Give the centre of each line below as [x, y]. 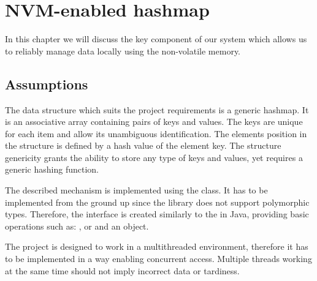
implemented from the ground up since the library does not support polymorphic [157, 202]
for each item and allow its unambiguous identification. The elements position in [156, 133]
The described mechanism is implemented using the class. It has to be [136, 190]
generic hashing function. [52, 169]
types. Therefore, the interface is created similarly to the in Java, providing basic [157, 214]
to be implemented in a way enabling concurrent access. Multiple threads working [158, 259]
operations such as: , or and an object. [77, 226]
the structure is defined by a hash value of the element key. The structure [143, 145]
